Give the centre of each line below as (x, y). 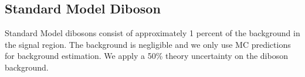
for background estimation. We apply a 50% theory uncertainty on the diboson (146, 56)
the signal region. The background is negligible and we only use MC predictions (148, 44)
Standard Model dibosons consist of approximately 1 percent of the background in (152, 33)
